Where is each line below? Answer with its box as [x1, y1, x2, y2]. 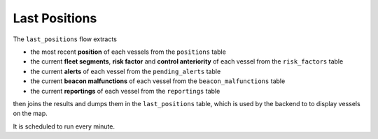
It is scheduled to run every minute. [13, 122, 115, 131]
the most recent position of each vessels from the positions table [30, 47, 227, 56]
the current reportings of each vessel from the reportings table [30, 87, 220, 95]
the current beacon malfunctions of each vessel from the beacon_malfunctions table [30, 77, 286, 85]
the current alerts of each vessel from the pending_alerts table [30, 67, 221, 75]
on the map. [13, 109, 48, 118]
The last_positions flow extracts [13, 35, 117, 43]
